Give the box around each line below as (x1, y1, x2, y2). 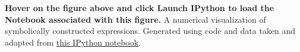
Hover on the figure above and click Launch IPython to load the (5, 2, 274, 13)
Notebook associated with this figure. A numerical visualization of (5, 13, 266, 25)
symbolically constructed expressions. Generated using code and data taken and (5, 25, 296, 37)
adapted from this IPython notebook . (5, 36, 141, 48)
